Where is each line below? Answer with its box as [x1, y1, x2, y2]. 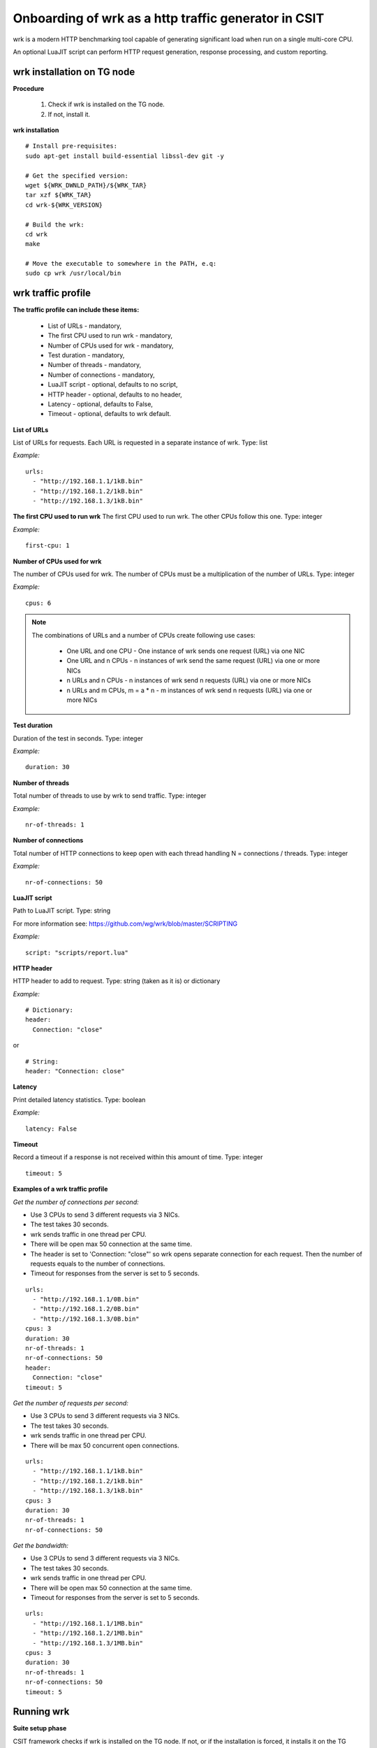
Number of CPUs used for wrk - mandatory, [47, 341, 174, 350]
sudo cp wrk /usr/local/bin [25, 269, 121, 278]
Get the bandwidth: [13, 1542, 69, 1550]
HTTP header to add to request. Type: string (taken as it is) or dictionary [13, 977, 221, 985]
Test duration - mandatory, [47, 350, 125, 359]
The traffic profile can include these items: [13, 306, 140, 314]
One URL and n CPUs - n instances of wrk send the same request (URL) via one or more [66, 657, 320, 665]
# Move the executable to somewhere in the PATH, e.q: [25, 259, 217, 268]
